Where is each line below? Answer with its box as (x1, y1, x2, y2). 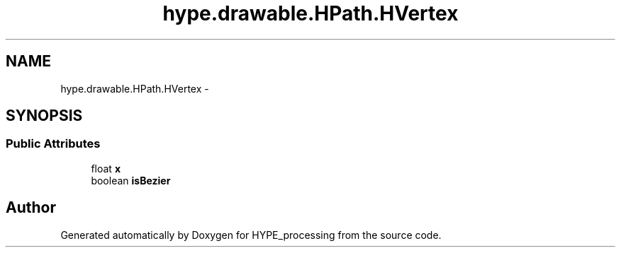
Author (6, 199, 56, 217)
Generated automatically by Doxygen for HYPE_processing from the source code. (60, 228, 442, 241)
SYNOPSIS (6, 107, 83, 125)
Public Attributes (6, 136, 101, 151)
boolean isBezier (91, 174, 171, 187)
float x (91, 162, 121, 175)
